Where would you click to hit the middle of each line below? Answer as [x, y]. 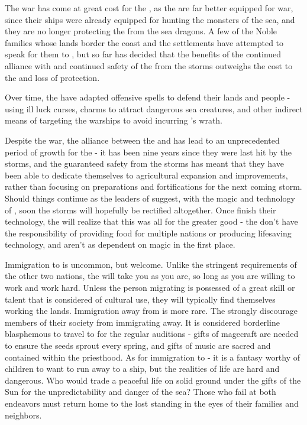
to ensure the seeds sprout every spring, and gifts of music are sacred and [138, 345]
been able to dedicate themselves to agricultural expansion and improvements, [146, 175]
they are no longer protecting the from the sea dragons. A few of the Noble [141, 31]
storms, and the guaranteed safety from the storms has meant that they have [144, 163]
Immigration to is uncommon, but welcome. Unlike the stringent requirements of [151, 264]
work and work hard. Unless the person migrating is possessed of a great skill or [150, 288]
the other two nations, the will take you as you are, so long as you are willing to [150, 276]
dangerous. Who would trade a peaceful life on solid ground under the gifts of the [153, 380]
